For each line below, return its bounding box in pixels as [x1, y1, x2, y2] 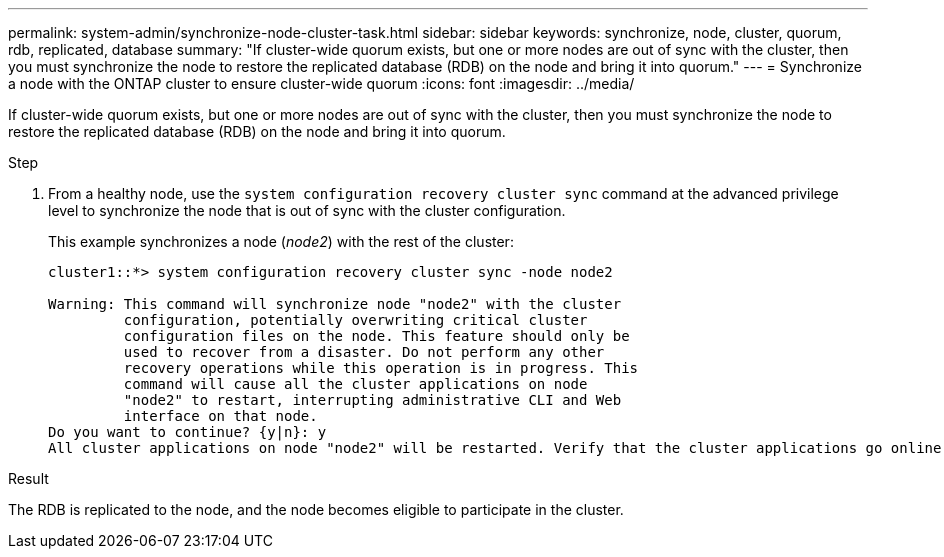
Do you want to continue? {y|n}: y [48, 424, 327, 440]
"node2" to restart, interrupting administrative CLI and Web [123, 392, 622, 408]
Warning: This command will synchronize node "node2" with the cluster [48, 296, 622, 312]
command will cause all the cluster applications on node [123, 376, 588, 392]
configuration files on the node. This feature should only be [123, 328, 630, 344]
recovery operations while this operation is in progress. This [123, 360, 639, 376]
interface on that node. [123, 408, 318, 424]
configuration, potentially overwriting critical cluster [123, 312, 588, 328]
